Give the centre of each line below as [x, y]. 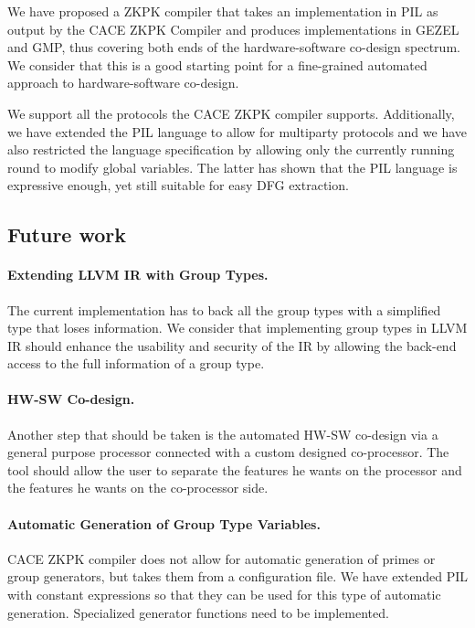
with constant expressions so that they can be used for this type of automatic [224, 595]
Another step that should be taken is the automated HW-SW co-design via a [223, 434]
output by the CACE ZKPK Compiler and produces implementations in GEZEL [233, 29]
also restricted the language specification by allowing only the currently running [231, 149]
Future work [67, 234]
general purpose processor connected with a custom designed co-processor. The [228, 452]
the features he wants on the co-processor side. [138, 488]
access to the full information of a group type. [136, 363]
